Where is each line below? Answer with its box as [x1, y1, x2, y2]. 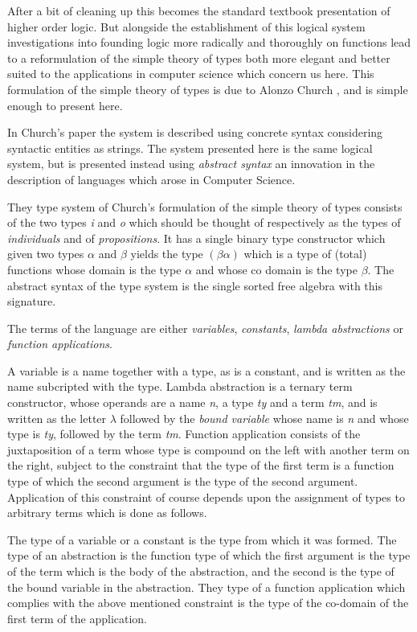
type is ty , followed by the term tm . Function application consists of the [7, 425, 361, 442]
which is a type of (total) [243, 245, 367, 262]
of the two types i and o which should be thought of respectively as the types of [7, 214, 401, 231]
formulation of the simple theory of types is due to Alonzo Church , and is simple [7, 80, 408, 97]
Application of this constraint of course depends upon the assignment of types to [7, 488, 405, 505]
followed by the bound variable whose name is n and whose [120, 409, 409, 426]
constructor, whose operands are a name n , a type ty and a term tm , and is [7, 394, 378, 411]
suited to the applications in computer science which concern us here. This [7, 65, 374, 82]
